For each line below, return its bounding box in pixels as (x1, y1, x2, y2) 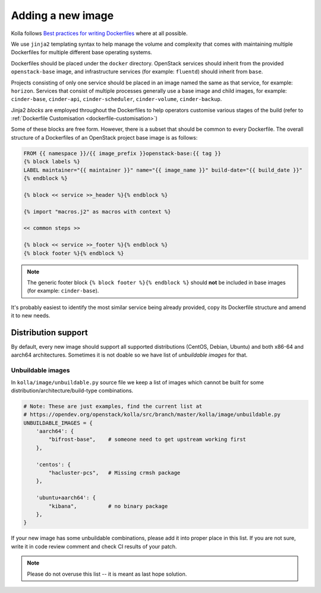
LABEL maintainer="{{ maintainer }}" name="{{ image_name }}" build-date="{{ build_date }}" (23, 166, 303, 174)
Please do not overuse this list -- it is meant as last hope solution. (27, 570, 187, 578)
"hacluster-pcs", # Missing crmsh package (48, 469, 181, 476)
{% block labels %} (23, 158, 80, 165)
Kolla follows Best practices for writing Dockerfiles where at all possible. (11, 30, 188, 37)
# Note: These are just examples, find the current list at (23, 403, 203, 409)
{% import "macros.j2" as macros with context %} (23, 208, 171, 215)
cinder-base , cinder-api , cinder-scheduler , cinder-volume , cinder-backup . (11, 96, 222, 103)
